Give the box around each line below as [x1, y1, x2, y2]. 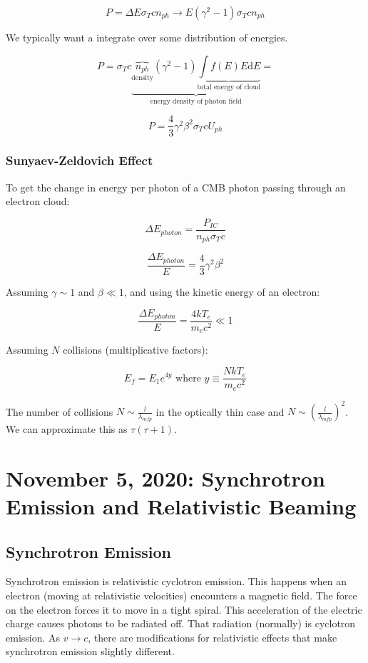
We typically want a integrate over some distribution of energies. [6, 30, 288, 44]
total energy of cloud [197, 84, 261, 91]
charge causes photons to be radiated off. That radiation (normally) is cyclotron [6, 616, 356, 631]
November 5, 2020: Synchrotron [6, 463, 325, 492]
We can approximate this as [6, 422, 128, 437]
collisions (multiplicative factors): [63, 342, 208, 357]
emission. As [6, 629, 61, 644]
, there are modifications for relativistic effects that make [88, 629, 337, 644]
